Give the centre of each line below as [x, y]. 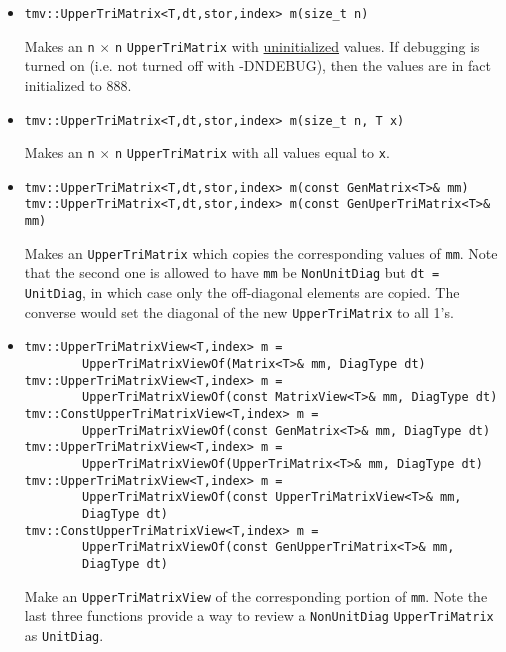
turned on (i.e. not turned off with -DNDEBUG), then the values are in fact [257, 65]
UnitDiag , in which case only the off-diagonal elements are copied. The [242, 292]
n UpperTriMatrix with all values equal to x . [252, 152]
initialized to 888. [78, 84]
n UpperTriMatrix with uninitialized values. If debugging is [297, 45]
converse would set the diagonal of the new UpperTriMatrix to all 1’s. [239, 311]
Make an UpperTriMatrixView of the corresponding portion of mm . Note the [256, 595]
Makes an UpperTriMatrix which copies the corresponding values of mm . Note [261, 252]
